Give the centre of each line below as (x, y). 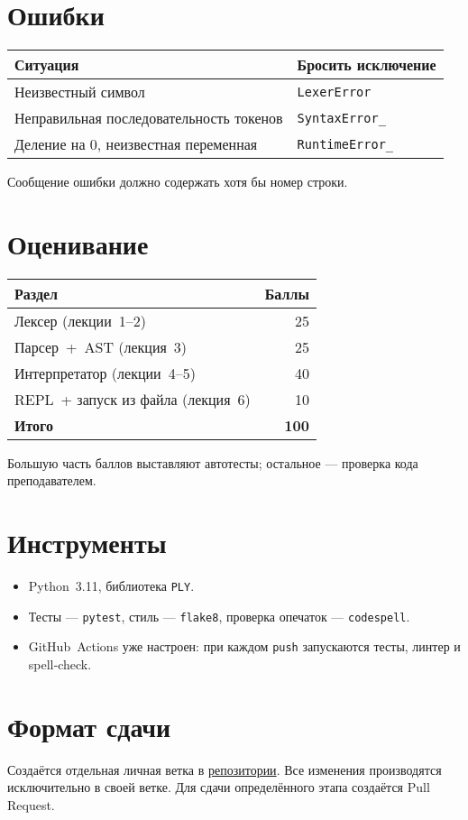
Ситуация (47, 65)
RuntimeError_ (345, 144)
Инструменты (87, 543)
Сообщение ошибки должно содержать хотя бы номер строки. (178, 182)
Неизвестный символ (80, 92)
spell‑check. (60, 664)
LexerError (334, 92)
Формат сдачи (89, 726)
